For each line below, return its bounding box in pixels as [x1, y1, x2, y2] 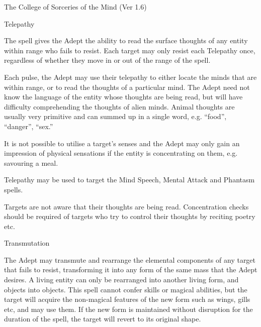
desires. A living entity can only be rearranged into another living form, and [4, 274, 239, 285]
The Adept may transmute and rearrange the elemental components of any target [4, 254, 256, 265]
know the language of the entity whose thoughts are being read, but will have [4, 91, 243, 102]
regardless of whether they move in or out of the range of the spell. [4, 55, 211, 65]
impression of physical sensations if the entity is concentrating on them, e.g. [4, 148, 238, 158]
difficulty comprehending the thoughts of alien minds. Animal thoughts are [4, 101, 235, 112]
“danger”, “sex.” [4, 121, 53, 131]
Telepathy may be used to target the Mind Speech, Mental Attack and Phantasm [4, 174, 255, 185]
